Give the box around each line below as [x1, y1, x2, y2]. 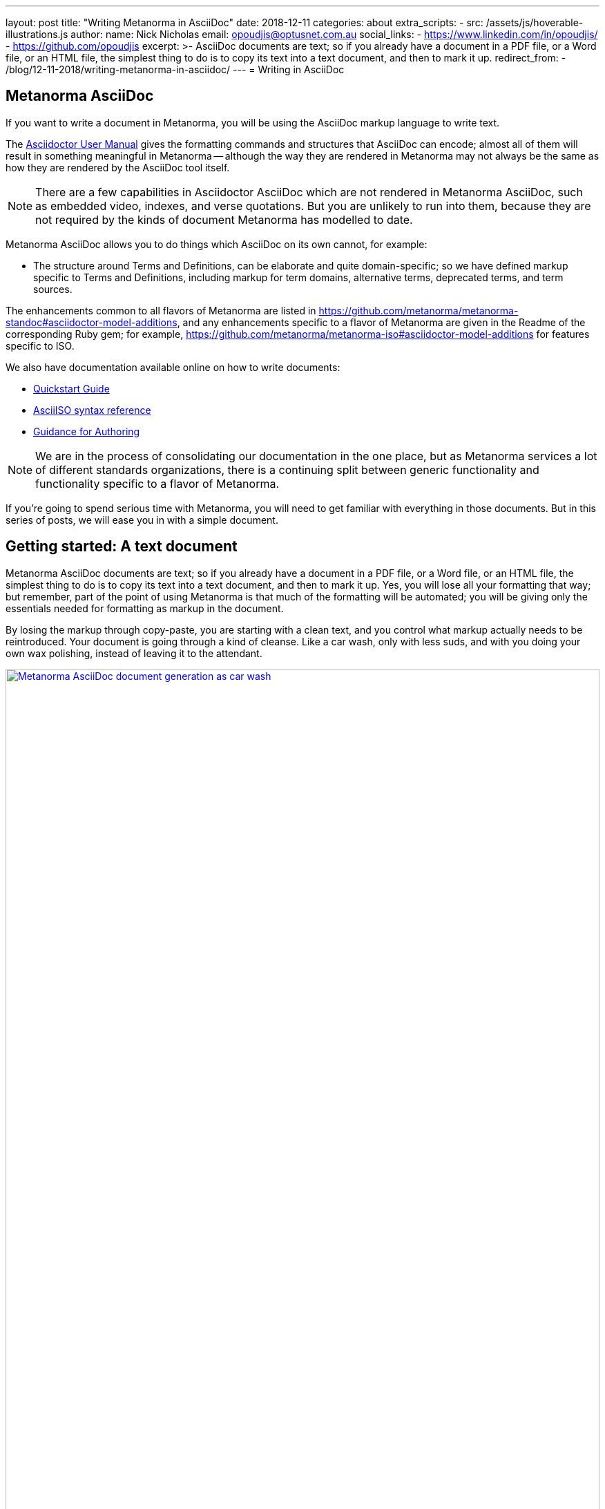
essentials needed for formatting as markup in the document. [6, 602, 284, 614]
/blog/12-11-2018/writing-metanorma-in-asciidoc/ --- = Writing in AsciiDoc [6, 64, 345, 75]
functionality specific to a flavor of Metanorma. [35, 476, 280, 491]
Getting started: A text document [6, 538, 238, 556]
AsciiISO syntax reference [33, 404, 151, 416]
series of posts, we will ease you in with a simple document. [6, 513, 278, 526]
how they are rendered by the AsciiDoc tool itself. [6, 161, 230, 173]
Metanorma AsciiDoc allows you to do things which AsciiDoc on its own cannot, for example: [6, 238, 428, 250]
